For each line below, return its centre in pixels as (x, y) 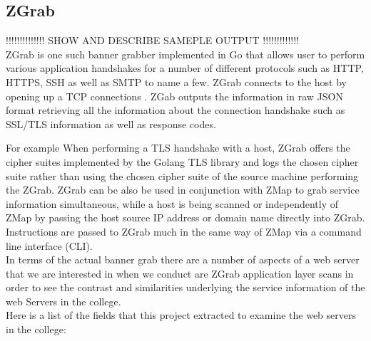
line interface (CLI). (49, 245)
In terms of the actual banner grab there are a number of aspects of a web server (183, 259)
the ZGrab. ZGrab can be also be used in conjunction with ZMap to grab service (183, 190)
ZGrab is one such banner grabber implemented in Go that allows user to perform (185, 54)
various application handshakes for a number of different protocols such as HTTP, (185, 68)
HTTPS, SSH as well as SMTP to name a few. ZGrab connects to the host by (176, 82)
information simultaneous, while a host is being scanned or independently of (172, 203)
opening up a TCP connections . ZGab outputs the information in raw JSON (174, 96)
